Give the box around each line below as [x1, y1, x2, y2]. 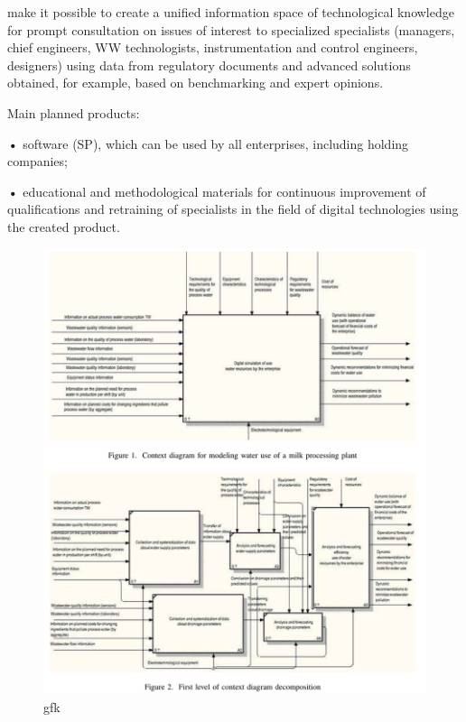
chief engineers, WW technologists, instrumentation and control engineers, [7, 38, 418, 57]
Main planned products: [7, 103, 140, 122]
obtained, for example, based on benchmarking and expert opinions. [7, 73, 384, 92]
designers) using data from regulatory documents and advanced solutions [7, 55, 411, 74]
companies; [7, 152, 68, 171]
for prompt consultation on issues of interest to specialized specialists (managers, [7, 20, 455, 39]
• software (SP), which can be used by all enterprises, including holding [7, 134, 409, 153]
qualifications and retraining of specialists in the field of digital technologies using [7, 199, 459, 218]
